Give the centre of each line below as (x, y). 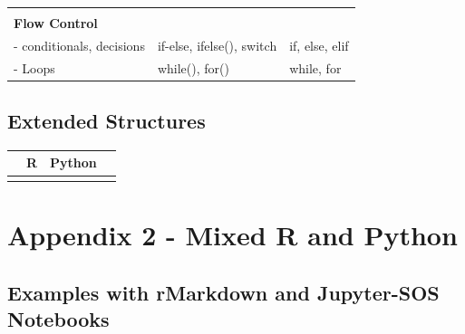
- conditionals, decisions (79, 45)
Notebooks (58, 318)
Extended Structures (107, 121)
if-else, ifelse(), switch (217, 45)
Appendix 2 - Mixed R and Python (232, 235)
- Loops (34, 67)
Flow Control (56, 23)
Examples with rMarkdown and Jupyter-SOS (223, 292)
